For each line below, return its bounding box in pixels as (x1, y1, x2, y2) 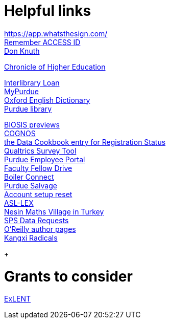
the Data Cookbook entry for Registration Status (4, 137, 166, 146)
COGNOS (4, 128, 36, 138)
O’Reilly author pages (4, 224, 76, 233)
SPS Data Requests (4, 216, 69, 225)
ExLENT (4, 294, 31, 304)
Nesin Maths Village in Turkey (4, 207, 104, 216)
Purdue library (4, 104, 52, 113)
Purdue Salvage (4, 181, 57, 190)
